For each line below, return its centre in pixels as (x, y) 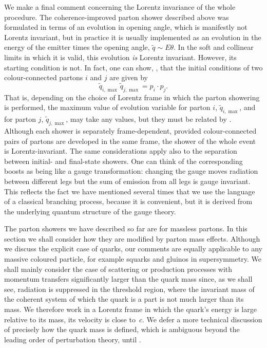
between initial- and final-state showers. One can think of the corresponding (123, 161)
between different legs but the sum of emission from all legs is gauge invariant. (127, 181)
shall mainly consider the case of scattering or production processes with (118, 269)
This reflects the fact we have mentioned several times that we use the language (130, 191)
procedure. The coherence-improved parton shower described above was (117, 17)
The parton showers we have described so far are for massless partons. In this (126, 228)
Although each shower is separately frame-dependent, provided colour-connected (130, 130)
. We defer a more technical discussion (202, 319)
